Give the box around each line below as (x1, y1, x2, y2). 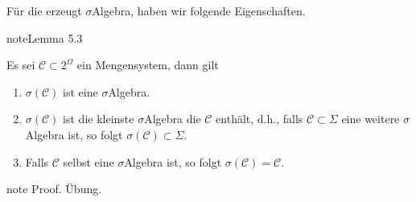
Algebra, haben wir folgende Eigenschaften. (92, 2, 306, 19)
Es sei (6, 56, 35, 73)
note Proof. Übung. (6, 180, 102, 197)
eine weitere (341, 110, 400, 127)
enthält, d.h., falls (216, 110, 303, 127)
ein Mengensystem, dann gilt (76, 56, 219, 73)
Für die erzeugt (6, 2, 82, 19)
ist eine (63, 83, 98, 100)
